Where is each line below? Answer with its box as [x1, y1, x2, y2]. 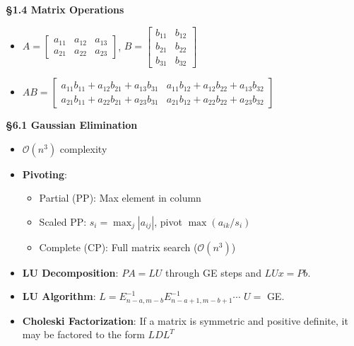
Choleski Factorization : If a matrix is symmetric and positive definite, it [22, 313, 348, 328]
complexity [59, 141, 107, 156]
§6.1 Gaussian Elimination [6, 117, 138, 132]
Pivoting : [22, 166, 67, 181]
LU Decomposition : [22, 265, 119, 279]
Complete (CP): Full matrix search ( [39, 239, 198, 254]
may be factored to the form [22, 327, 145, 342]
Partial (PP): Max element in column [39, 190, 201, 205]
